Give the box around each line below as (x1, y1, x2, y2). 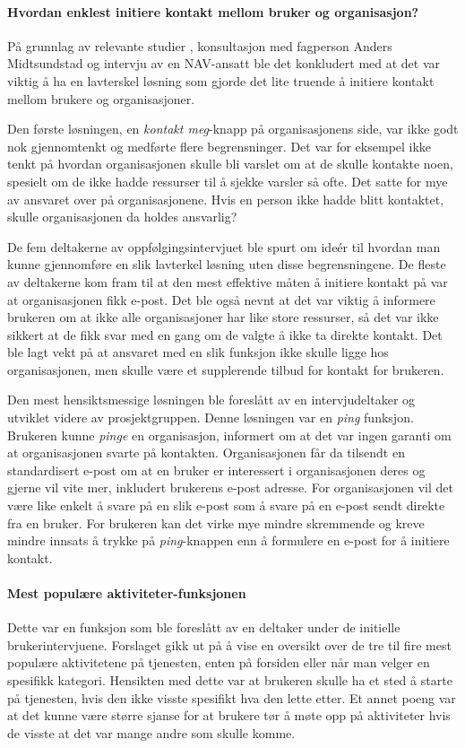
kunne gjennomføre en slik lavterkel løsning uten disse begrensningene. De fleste (7, 255, 446, 274)
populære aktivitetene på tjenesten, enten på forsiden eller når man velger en (7, 653, 430, 672)
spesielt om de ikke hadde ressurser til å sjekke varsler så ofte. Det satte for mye (7, 171, 448, 190)
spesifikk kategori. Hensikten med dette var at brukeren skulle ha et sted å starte (7, 671, 452, 689)
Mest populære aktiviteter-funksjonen (7, 584, 246, 603)
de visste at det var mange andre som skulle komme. (7, 723, 296, 742)
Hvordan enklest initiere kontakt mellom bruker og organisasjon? (7, 2, 419, 21)
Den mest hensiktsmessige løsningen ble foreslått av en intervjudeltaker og (7, 390, 416, 409)
